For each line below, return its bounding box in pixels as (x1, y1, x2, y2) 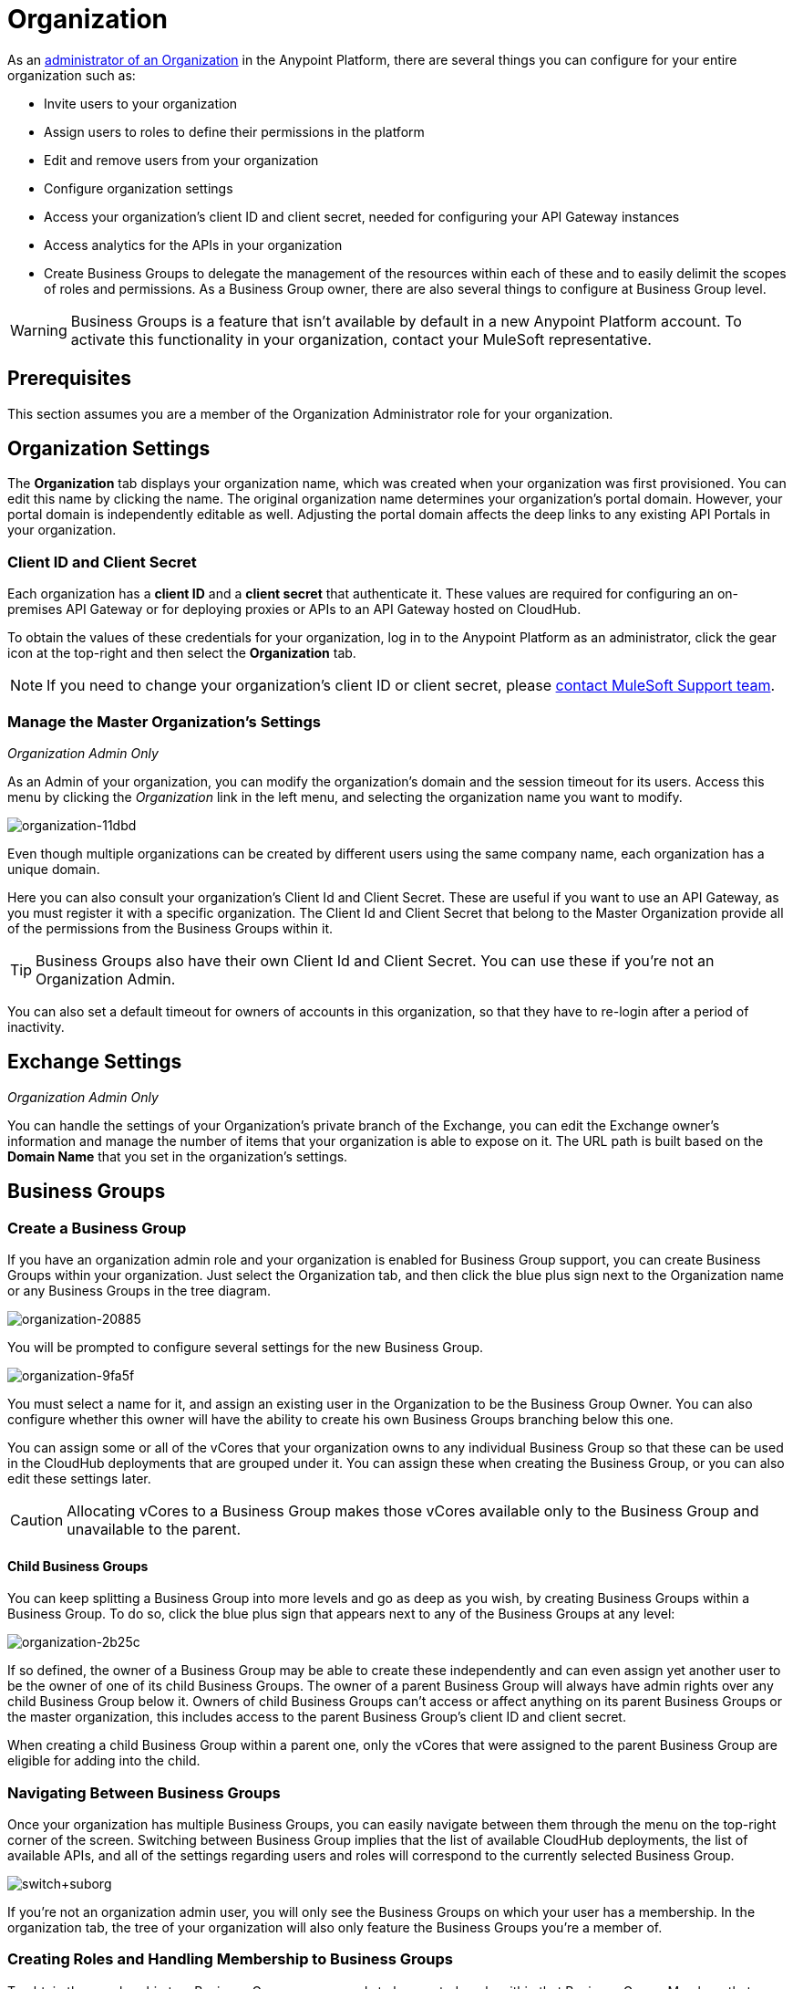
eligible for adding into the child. (7, 1753, 201, 1769)
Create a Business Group (7, 1218, 187, 1237)
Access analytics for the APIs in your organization (44, 236, 343, 253)
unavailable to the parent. (67, 1520, 242, 1538)
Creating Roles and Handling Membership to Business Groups (7, 1950, 454, 1969)
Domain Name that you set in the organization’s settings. (7, 1148, 348, 1164)
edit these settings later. (7, 1471, 151, 1486)
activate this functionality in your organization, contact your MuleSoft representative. (70, 329, 652, 349)
